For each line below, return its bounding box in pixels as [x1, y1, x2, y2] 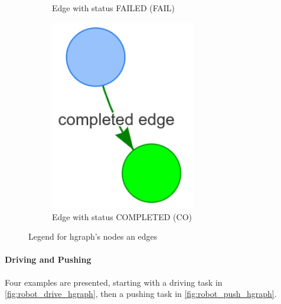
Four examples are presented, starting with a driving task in [5, 276, 223, 288]
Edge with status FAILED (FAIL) [52, 2, 175, 14]
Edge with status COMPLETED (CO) [52, 210, 192, 223]
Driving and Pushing [5, 253, 92, 266]
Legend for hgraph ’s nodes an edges [28, 230, 158, 243]
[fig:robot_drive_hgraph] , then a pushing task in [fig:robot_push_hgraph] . [5, 287, 277, 300]
